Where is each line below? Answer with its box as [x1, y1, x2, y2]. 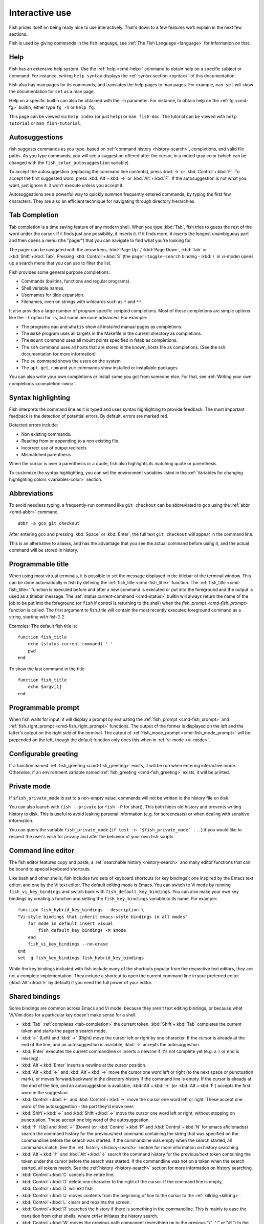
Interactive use [9, 7, 71, 18]
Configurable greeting [9, 750, 78, 758]
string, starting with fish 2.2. [9, 614, 66, 620]
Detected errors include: [9, 422, 58, 428]
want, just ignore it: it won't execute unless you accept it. [9, 182, 124, 188]
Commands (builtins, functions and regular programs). [21, 278, 131, 284]
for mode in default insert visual [27, 921, 113, 926]
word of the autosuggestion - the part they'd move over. [21, 1103, 134, 1109]
